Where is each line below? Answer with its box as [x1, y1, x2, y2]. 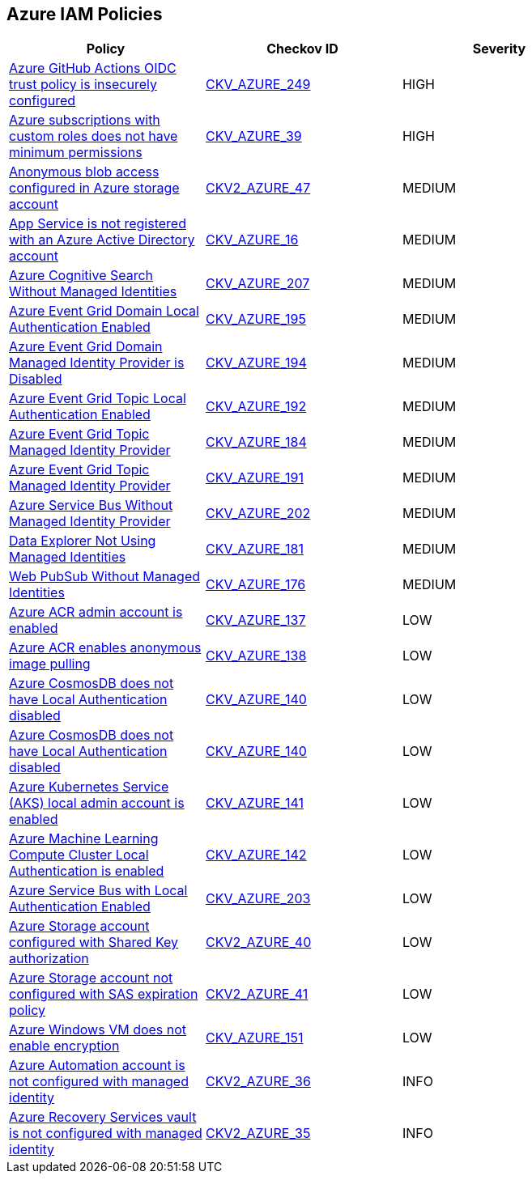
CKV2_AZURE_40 [205, 934, 312, 951]
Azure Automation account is [9, 1057, 185, 1074]
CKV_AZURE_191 [205, 469, 304, 486]
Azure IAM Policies [6, 4, 163, 24]
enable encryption [9, 1038, 120, 1055]
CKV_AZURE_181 [205, 541, 304, 558]
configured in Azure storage [9, 180, 180, 197]
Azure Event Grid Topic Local [9, 390, 186, 407]
